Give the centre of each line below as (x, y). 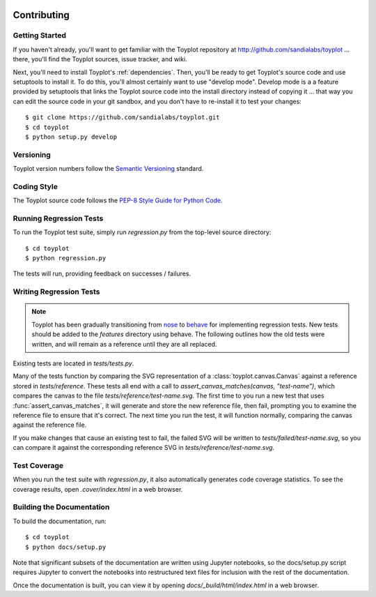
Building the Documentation (61, 507)
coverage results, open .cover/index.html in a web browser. (98, 489)
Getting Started (39, 36)
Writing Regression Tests (56, 292)
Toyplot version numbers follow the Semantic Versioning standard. (108, 169)
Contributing (41, 15)
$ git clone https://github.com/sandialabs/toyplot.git (123, 118)
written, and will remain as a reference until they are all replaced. (124, 344)
